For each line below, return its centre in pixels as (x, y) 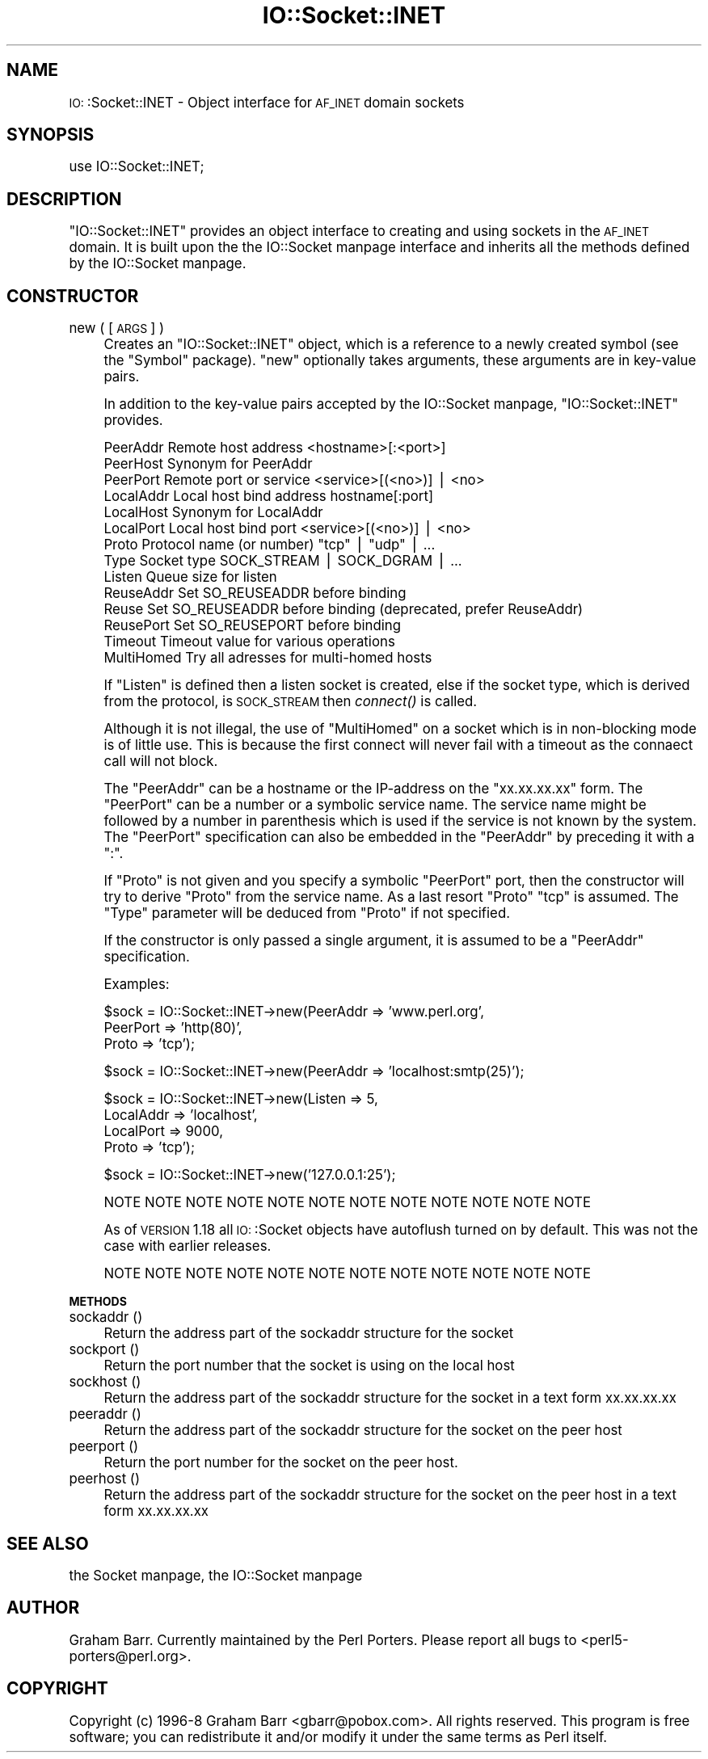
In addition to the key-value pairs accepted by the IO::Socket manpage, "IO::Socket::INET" (391, 404)
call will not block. (161, 762)
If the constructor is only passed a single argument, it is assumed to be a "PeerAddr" (374, 941)
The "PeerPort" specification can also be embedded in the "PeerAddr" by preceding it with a (399, 837)
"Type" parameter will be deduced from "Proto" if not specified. (307, 913)
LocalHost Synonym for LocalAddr (213, 513)
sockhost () (105, 1382)
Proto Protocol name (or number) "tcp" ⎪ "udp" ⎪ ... (270, 545)
